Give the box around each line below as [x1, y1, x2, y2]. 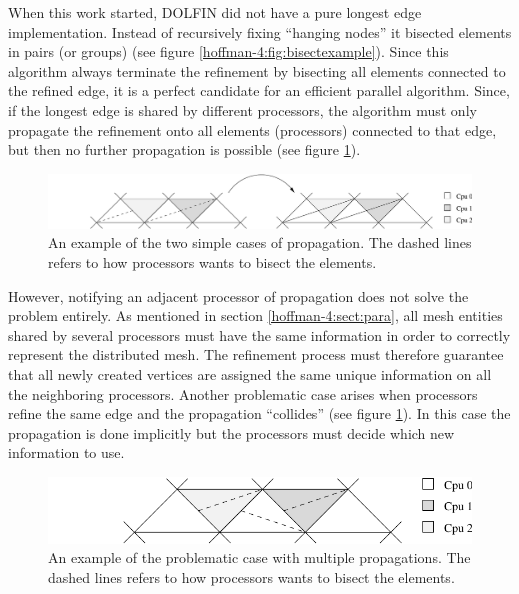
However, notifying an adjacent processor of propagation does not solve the [8, 285, 469, 306]
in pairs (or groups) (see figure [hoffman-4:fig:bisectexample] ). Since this [8, 41, 449, 62]
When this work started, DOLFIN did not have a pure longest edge [8, 2, 422, 22]
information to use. [8, 442, 125, 463]
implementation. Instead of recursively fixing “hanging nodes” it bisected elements [8, 21, 512, 42]
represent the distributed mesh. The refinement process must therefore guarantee [8, 344, 504, 365]
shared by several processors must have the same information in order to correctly [8, 324, 511, 345]
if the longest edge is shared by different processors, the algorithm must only [8, 99, 477, 120]
